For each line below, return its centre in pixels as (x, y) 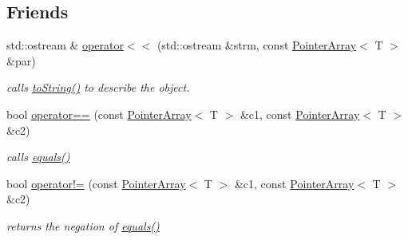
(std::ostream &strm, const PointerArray (257, 45)
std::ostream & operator (65, 45)
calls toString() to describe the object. (98, 87)
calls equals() (38, 157)
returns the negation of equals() (83, 225)
